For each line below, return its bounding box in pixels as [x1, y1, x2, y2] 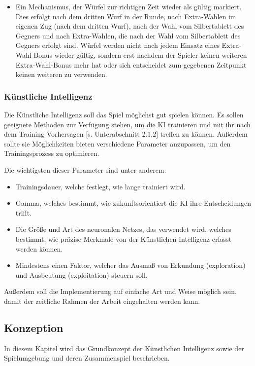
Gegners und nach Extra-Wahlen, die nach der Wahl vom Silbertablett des [15, 30, 241, 40]
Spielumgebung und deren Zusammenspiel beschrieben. [4, 353, 170, 363]
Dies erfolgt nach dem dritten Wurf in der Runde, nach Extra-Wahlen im [15, 11, 236, 21]
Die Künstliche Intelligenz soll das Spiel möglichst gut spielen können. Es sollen [4, 109, 244, 119]
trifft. [15, 207, 32, 218]
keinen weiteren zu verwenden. [15, 69, 107, 79]
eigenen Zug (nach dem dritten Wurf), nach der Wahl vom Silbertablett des [15, 21, 244, 31]
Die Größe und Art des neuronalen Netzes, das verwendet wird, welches [15, 224, 231, 234]
